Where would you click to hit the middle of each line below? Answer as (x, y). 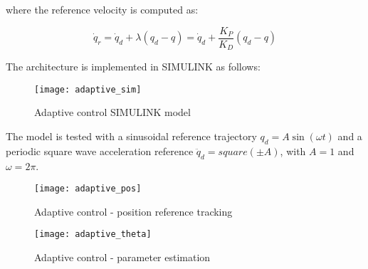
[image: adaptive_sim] (88, 89)
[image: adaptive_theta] (93, 234)
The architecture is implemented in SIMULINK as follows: (133, 67)
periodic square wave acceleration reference (100, 151)
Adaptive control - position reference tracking (133, 211)
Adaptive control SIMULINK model (112, 112)
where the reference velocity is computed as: (102, 9)
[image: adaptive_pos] (88, 189)
